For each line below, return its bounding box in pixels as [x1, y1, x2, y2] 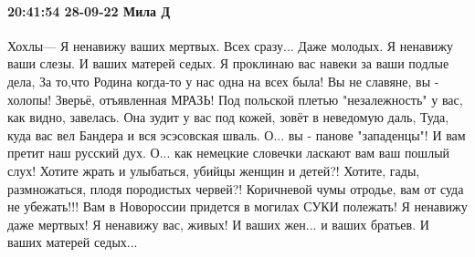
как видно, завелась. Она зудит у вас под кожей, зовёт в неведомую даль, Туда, [7, 108, 449, 127]
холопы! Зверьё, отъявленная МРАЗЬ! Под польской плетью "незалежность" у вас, [7, 89, 463, 108]
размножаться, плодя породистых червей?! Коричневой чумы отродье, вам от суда [7, 179, 464, 198]
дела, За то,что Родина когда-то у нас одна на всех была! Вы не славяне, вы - [7, 71, 439, 90]
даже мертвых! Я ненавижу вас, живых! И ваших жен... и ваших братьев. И [7, 214, 429, 233]
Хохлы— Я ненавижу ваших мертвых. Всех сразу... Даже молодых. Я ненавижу [7, 36, 454, 55]
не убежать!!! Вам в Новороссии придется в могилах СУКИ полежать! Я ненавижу [7, 197, 468, 216]
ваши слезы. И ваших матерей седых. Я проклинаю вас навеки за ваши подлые [7, 54, 449, 73]
